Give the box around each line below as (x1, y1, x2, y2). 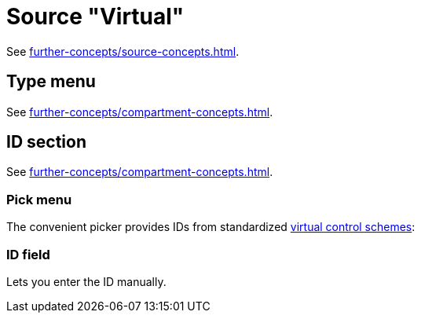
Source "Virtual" (6, 3, 185, 30)
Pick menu (6, 191, 72, 207)
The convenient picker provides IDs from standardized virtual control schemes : (6, 220, 416, 234)
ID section (6, 132, 86, 152)
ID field (6, 246, 50, 262)
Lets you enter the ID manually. (6, 274, 167, 288)
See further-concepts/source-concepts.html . (6, 44, 240, 58)
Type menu (6, 71, 96, 92)
